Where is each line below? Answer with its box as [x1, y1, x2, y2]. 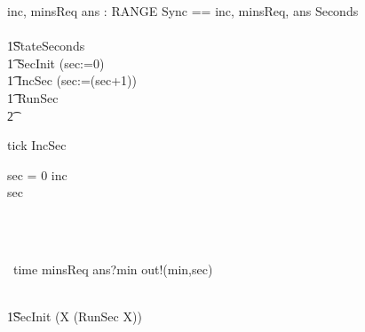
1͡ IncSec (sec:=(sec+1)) [7, 71, 137, 90]
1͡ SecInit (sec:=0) [7, 53, 105, 72]
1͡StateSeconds [7, 36, 85, 55]
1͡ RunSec [7, 88, 59, 107]
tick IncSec [7, 136, 67, 154]
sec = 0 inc [7, 165, 67, 184]
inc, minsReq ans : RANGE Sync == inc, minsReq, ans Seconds [7, 2, 359, 20]
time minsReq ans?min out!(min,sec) [12, 260, 213, 279]
